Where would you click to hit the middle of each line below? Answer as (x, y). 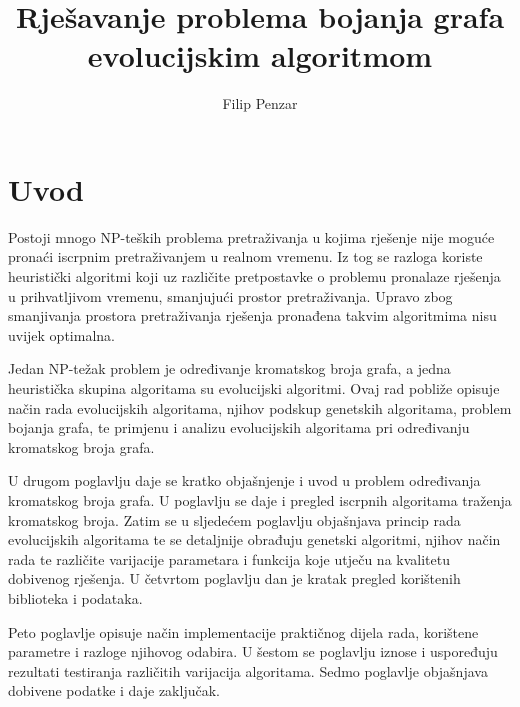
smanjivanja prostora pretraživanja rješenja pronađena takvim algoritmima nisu (252, 315)
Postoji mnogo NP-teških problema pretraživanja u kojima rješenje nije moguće (251, 236)
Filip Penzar (260, 103)
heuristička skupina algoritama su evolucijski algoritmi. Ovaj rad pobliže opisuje (254, 388)
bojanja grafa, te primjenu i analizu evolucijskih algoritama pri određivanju (239, 427)
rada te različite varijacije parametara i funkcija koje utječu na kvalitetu (229, 558)
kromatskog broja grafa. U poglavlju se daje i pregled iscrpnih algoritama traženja (260, 499)
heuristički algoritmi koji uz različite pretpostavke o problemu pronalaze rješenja (254, 276)
